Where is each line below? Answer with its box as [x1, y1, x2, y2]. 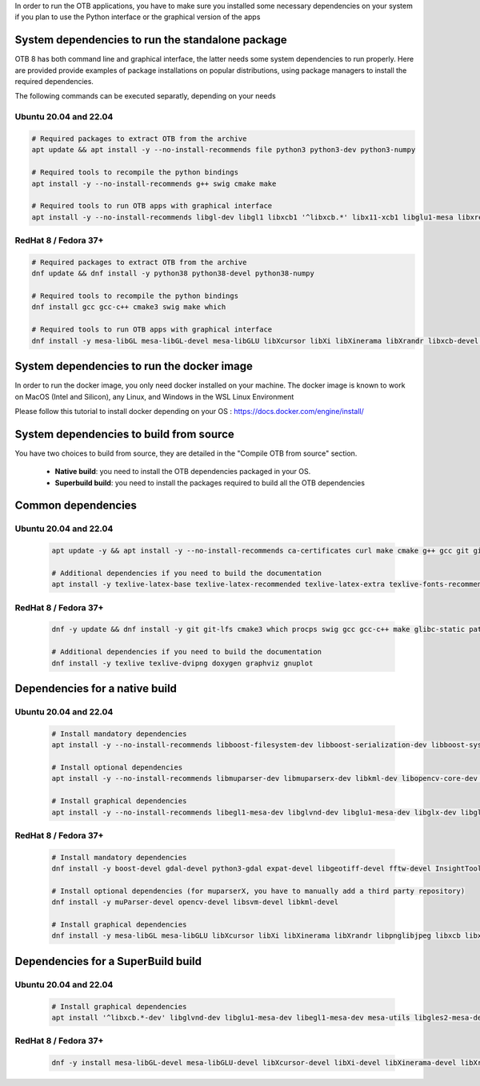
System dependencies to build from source [14, 427, 235, 440]
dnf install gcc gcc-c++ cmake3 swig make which [31, 303, 226, 312]
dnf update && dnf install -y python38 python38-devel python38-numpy [31, 269, 315, 278]
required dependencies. [14, 77, 94, 86]
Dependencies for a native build [14, 682, 178, 696]
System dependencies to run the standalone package [14, 33, 287, 47]
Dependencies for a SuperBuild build [14, 954, 202, 968]
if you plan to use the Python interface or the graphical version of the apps [14, 12, 261, 22]
